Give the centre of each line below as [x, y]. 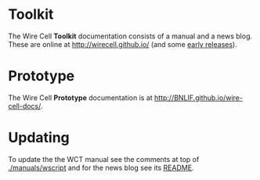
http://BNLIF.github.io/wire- [198, 97]
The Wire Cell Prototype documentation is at [80, 97]
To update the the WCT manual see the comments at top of [104, 159]
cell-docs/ [25, 106]
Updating [39, 138]
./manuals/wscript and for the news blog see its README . [101, 167]
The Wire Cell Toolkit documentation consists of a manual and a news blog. [130, 36]
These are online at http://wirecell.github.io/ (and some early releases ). [123, 44]
